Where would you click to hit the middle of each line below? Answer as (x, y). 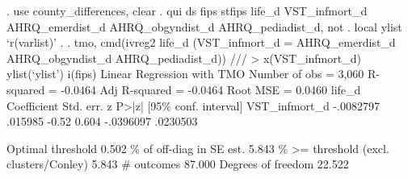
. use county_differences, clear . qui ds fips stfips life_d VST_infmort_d (187, 10)
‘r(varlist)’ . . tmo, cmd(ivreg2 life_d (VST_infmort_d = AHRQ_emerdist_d (201, 42)
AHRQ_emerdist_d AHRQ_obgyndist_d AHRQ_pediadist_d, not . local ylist (204, 26)
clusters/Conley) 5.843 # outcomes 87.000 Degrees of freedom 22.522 (178, 164)
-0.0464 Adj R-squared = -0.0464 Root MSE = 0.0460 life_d (211, 89)
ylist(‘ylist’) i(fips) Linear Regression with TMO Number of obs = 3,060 (185, 74)
